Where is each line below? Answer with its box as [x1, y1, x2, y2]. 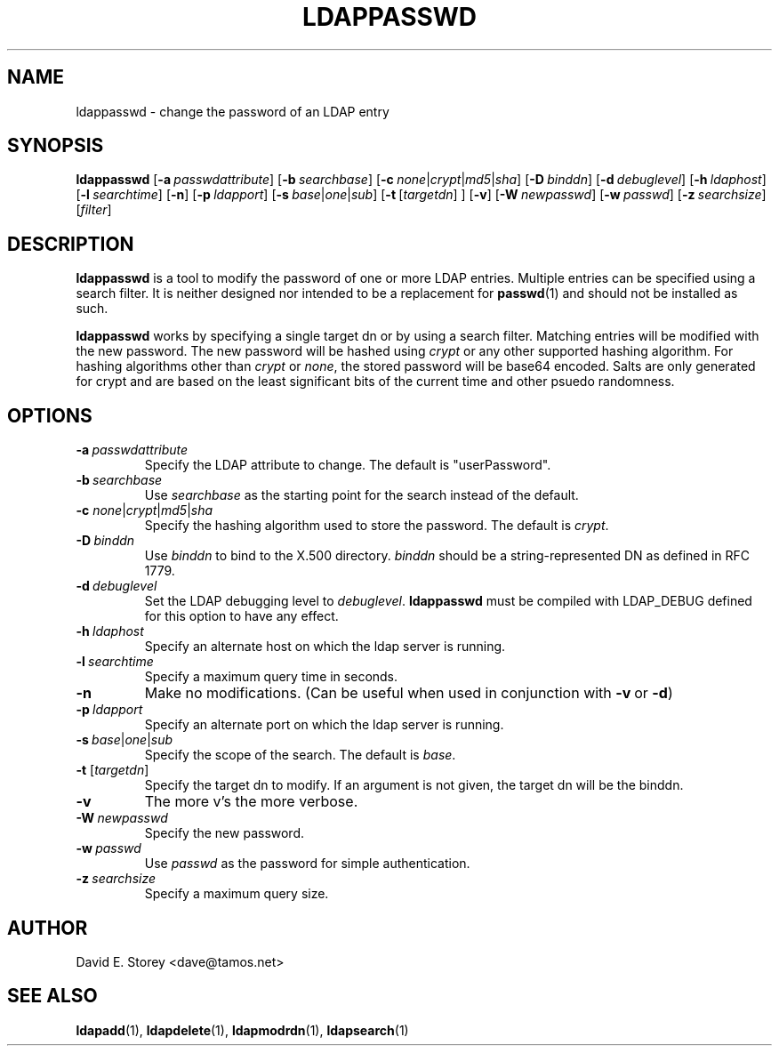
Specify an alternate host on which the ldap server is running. [144, 639, 506, 655]
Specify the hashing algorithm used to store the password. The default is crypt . [144, 518, 609, 534]
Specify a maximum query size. [144, 886, 329, 902]
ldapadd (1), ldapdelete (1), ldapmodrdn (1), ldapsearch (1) [76, 1022, 409, 1038]
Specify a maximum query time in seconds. [144, 669, 398, 685]
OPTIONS [7, 404, 92, 427]
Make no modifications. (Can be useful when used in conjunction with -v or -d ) [144, 684, 673, 703]
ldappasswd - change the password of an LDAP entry [76, 103, 389, 119]
